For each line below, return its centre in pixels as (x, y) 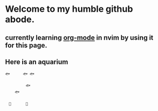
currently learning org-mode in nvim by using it (79, 38)
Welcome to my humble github (69, 9)
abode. (20, 19)
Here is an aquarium (37, 62)
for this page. (26, 45)
